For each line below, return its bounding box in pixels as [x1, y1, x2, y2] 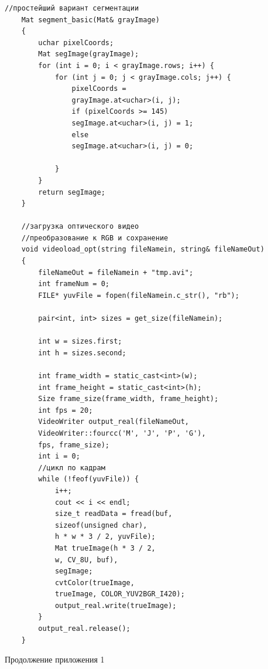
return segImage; [38, 188, 105, 196]
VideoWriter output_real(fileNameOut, [38, 417, 189, 426]
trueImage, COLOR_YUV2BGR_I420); [54, 590, 185, 599]
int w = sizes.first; [38, 337, 122, 346]
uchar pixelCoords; [38, 38, 114, 47]
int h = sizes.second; [38, 348, 126, 357]
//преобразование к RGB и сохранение [21, 233, 169, 242]
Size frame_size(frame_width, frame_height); [38, 395, 219, 403]
